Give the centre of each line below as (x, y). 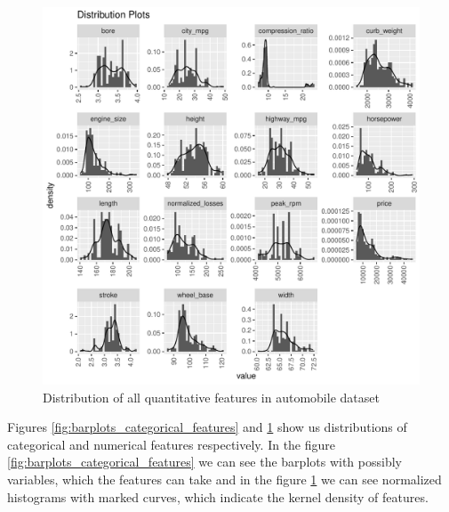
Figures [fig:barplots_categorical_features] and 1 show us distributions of (207, 427)
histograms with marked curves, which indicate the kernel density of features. (218, 496)
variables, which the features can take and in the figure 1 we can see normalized (224, 479)
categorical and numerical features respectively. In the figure (172, 444)
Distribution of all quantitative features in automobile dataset (211, 397)
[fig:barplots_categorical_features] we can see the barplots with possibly (204, 462)
